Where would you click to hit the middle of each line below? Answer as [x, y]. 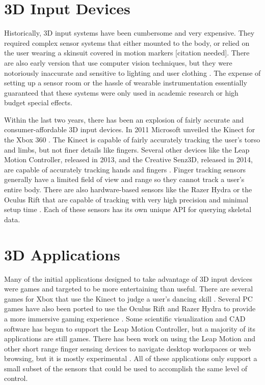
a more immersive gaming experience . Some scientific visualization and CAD [125, 318]
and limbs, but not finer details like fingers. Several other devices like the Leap [127, 149]
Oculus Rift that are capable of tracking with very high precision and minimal [126, 199]
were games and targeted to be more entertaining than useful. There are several [129, 289]
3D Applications [62, 254]
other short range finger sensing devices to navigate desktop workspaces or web [128, 348]
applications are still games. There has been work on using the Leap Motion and [130, 338]
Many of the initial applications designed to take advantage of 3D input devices [128, 278]
